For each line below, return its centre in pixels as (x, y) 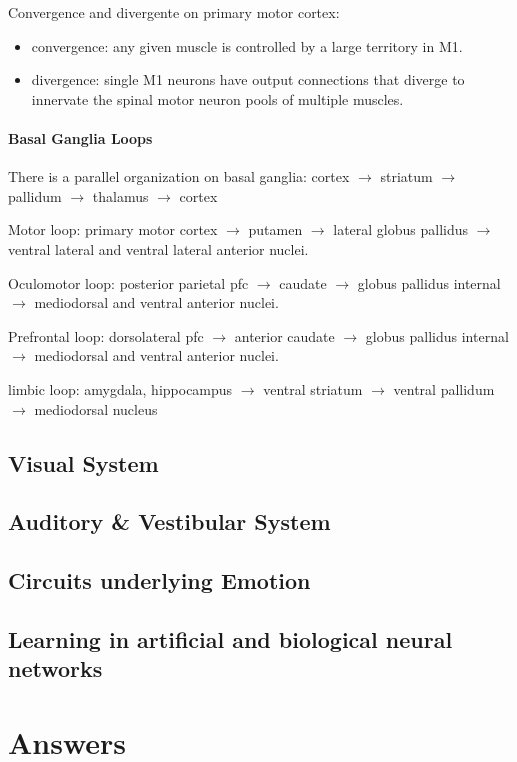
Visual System (83, 462)
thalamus (120, 195)
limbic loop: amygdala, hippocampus (120, 388)
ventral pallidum (444, 388)
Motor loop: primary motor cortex (113, 229)
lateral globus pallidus (401, 229)
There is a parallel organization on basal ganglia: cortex (179, 176)
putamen (275, 229)
